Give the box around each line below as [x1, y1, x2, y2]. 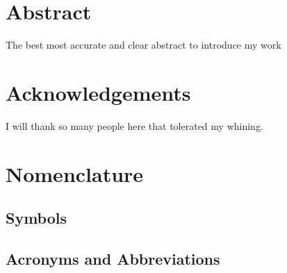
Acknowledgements [6, 78, 191, 106]
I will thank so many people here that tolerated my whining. [6, 118, 263, 133]
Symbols [6, 207, 67, 229]
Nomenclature [6, 159, 144, 188]
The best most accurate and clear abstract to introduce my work [6, 38, 281, 52]
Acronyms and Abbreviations [6, 247, 220, 269]
